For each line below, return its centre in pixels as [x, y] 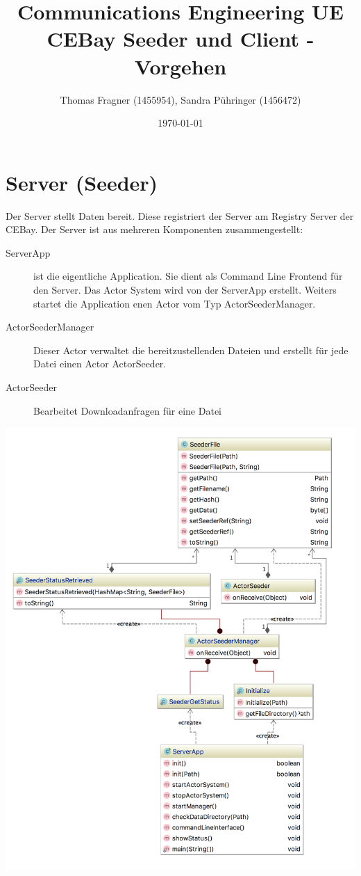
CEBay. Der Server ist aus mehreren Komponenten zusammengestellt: [154, 229]
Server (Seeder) [82, 182]
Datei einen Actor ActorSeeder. [100, 364]
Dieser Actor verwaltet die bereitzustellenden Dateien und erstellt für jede [191, 350]
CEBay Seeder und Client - [180, 39]
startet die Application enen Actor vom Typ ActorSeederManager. [175, 303]
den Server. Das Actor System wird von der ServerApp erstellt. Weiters [185, 289]
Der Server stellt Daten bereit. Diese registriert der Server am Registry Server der [180, 215]
